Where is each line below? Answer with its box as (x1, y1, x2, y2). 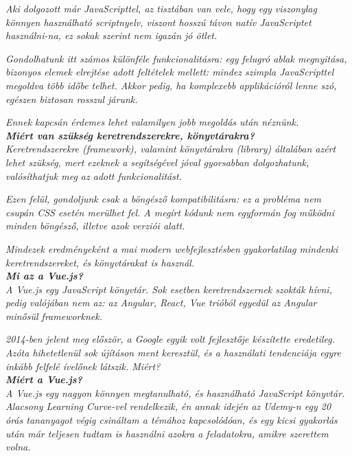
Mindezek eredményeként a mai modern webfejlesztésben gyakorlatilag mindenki (5, 241, 338, 255)
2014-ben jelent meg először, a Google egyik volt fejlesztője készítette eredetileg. (5, 332, 335, 346)
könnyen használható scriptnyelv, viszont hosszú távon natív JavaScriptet (5, 14, 312, 29)
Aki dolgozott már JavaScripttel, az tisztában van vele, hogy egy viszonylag (5, 1, 317, 15)
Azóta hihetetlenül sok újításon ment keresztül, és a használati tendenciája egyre (5, 345, 341, 360)
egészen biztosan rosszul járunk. (5, 91, 138, 106)
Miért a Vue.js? (5, 372, 82, 387)
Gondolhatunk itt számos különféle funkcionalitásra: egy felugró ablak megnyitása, (5, 51, 347, 65)
